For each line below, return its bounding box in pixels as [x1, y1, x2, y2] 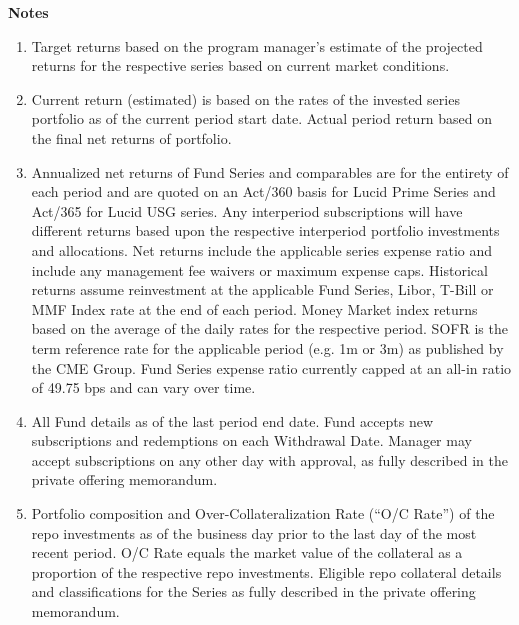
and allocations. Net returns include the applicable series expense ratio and [31, 239, 493, 260]
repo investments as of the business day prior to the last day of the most [31, 522, 477, 543]
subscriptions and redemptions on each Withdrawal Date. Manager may [31, 430, 472, 451]
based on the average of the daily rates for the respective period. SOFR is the [31, 318, 508, 339]
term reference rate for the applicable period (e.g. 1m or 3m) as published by [31, 337, 504, 358]
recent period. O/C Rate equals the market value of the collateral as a [31, 542, 463, 563]
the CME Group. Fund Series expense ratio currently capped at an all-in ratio [31, 357, 512, 378]
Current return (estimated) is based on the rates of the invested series [31, 88, 460, 109]
